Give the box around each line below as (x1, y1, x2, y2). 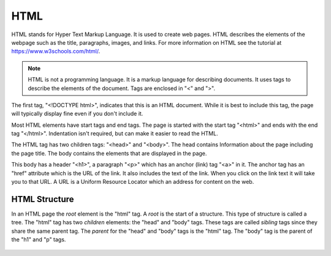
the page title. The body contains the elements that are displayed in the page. (11, 149, 207, 157)
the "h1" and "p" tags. (11, 236, 66, 243)
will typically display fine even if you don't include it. (11, 110, 143, 118)
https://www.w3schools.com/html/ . (11, 48, 101, 55)
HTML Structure (11, 194, 74, 205)
